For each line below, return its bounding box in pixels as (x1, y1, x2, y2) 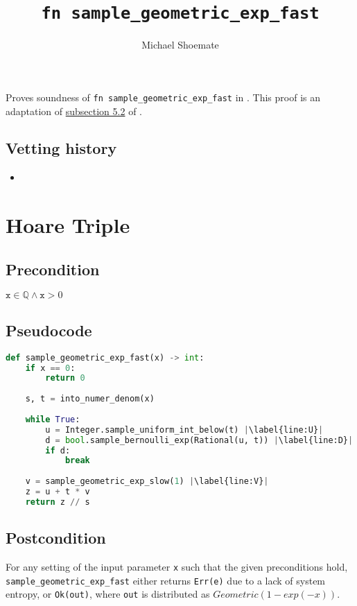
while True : (25, 414, 80, 424)
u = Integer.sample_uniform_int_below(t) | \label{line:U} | (45, 424, 324, 435)
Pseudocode (6, 319, 92, 340)
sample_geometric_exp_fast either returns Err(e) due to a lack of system (6, 573, 326, 587)
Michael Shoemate (141, 37, 219, 52)
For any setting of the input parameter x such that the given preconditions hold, (6, 560, 348, 573)
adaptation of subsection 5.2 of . (6, 103, 142, 118)
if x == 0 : (25, 363, 76, 373)
